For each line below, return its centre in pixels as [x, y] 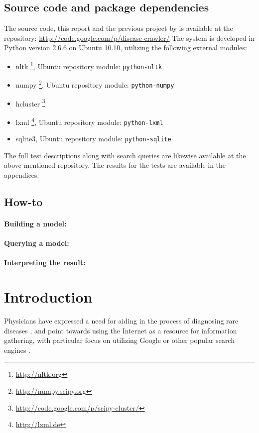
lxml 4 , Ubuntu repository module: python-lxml [89, 121]
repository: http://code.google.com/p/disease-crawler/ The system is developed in [129, 38]
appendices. [22, 175]
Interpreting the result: [45, 263]
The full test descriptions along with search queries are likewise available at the [125, 155]
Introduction [48, 297]
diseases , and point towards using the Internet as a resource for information [121, 330]
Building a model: [35, 223]
